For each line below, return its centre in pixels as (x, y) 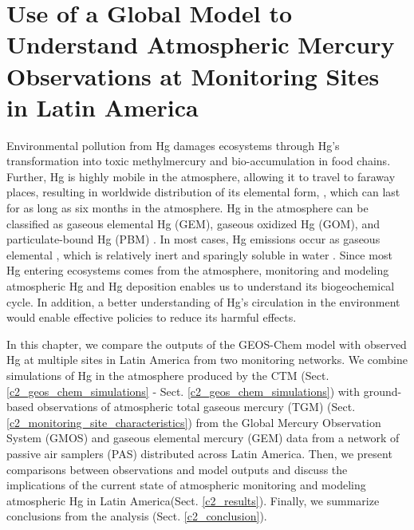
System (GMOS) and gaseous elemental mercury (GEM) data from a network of (203, 438)
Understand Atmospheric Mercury (201, 44)
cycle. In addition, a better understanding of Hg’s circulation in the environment (203, 301)
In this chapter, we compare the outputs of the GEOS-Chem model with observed (207, 344)
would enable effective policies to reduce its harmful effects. (152, 317)
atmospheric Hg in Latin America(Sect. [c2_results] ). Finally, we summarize (193, 500)
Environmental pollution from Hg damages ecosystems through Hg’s (173, 145)
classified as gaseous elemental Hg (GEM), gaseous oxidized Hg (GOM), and (193, 223)
